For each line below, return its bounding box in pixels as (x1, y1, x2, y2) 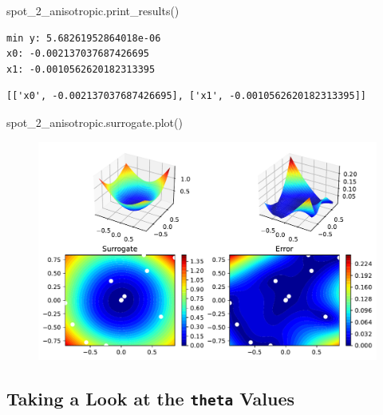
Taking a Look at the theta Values (6, 386, 294, 411)
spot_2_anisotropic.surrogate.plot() (6, 113, 183, 130)
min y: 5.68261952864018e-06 (6, 32, 161, 44)
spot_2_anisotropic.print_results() (6, 2, 180, 18)
